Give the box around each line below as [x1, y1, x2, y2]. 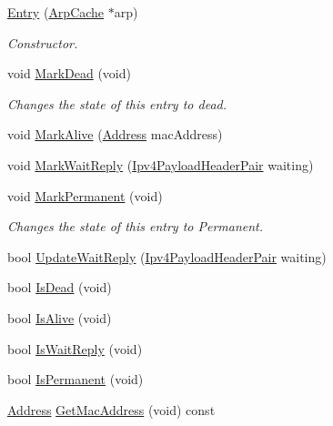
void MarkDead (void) [7, 64, 131, 83]
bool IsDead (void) [7, 278, 112, 297]
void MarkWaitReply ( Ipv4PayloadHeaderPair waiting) [7, 155, 314, 174]
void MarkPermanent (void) [7, 186, 163, 205]
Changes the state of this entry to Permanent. [7, 217, 264, 236]
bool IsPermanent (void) [7, 370, 144, 389]
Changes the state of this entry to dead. [7, 94, 227, 113]
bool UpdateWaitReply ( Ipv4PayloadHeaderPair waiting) [7, 247, 327, 266]
